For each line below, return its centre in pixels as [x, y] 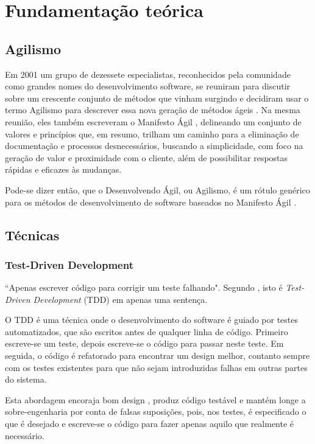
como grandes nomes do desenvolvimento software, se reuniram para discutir [148, 86]
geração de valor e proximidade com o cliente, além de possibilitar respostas [147, 157]
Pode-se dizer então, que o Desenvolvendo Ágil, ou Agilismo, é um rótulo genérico [157, 189]
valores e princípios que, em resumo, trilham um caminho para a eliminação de [152, 134]
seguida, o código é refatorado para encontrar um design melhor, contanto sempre [157, 356]
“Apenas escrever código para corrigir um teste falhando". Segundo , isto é [144, 287]
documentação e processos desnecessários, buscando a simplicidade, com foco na [154, 146]
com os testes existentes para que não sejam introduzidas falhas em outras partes [156, 367]
